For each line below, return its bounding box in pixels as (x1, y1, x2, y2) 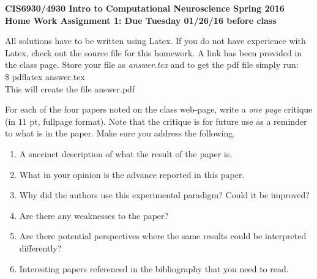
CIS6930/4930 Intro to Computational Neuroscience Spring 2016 (5, 2, 285, 14)
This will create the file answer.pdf (5, 82, 135, 95)
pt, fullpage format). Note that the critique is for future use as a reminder (29, 114, 307, 127)
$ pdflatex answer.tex (5, 70, 85, 83)
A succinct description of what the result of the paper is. (19, 147, 233, 160)
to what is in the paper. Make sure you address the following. (5, 127, 236, 139)
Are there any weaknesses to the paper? (19, 209, 169, 221)
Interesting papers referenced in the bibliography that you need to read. (19, 262, 289, 275)
